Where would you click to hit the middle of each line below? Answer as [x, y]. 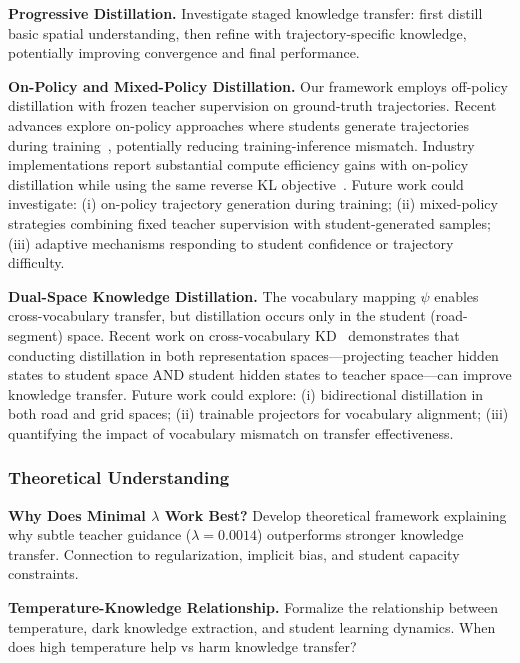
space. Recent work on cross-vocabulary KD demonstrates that [263, 334]
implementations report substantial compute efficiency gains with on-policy [238, 164]
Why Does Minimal [77, 514]
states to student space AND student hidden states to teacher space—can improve [260, 374]
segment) [35, 334]
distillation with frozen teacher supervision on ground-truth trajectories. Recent [252, 105]
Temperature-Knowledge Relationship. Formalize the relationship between [253, 607]
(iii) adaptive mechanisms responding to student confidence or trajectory [231, 242]
